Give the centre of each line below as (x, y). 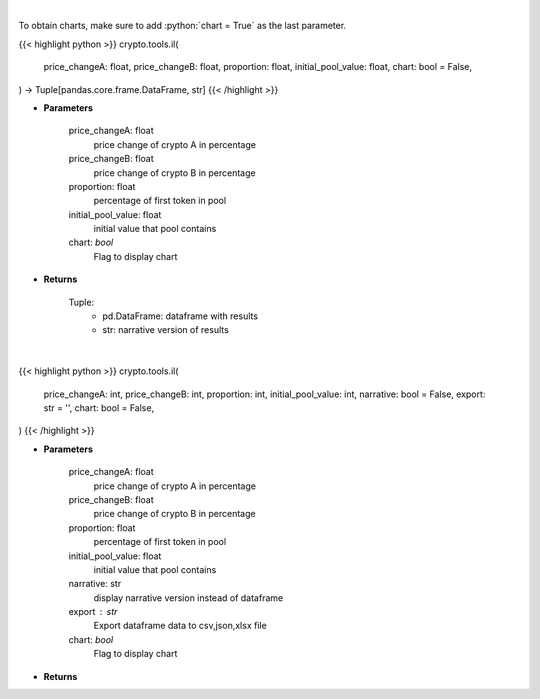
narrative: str (95, 584)
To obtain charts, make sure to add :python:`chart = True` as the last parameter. (182, 26)
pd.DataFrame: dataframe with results (180, 316)
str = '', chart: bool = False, (99, 407)
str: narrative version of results (165, 330)
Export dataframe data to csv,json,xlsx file (180, 626)
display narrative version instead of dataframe (188, 597)
